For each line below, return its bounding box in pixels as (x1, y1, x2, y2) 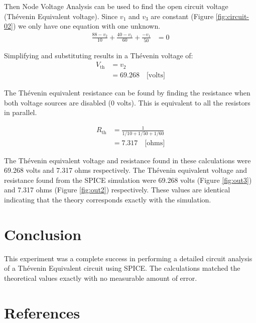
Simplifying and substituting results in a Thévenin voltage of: (4, 50, 193, 60)
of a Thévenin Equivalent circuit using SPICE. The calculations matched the (4, 263, 240, 273)
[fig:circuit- (215, 11, 249, 21)
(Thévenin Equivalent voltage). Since (4, 11, 118, 21)
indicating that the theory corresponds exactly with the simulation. (4, 194, 211, 204)
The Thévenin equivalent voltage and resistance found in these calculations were (4, 155, 251, 165)
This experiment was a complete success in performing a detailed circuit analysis (4, 253, 252, 263)
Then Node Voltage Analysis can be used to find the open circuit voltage (4, 1, 228, 11)
